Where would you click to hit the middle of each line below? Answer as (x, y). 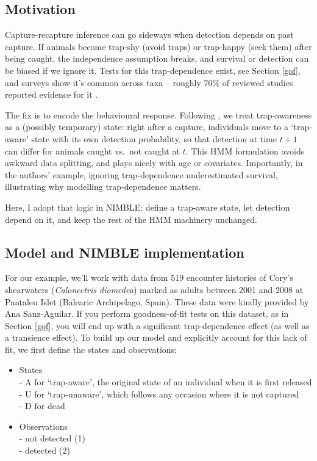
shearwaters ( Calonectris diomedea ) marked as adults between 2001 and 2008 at (154, 289)
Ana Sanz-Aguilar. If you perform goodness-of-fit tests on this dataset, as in (147, 314)
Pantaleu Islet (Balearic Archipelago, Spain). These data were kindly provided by (157, 301)
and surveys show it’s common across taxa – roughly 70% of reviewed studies (149, 82)
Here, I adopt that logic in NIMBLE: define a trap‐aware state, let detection (148, 207)
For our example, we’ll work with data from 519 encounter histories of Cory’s (149, 278)
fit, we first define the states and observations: (91, 349)
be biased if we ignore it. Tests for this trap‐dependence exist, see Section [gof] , (153, 70)
